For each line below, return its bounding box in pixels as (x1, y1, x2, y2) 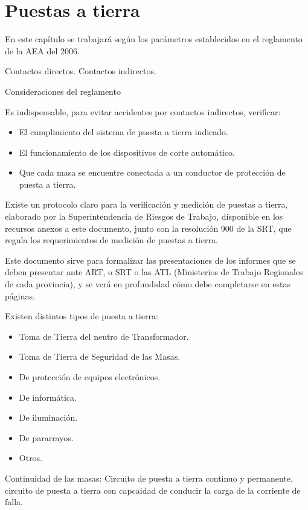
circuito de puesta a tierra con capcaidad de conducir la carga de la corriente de (5, 483, 301, 496)
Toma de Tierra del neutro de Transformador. (19, 330, 189, 342)
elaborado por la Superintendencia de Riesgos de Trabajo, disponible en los (5, 210, 283, 223)
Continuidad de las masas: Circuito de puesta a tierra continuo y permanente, (5, 471, 293, 484)
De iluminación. (19, 411, 78, 424)
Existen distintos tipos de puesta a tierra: (5, 310, 158, 322)
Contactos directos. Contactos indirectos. (5, 65, 156, 77)
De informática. (19, 390, 77, 403)
